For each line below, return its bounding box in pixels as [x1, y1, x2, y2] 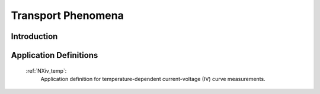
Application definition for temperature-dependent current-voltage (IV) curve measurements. [40, 75, 266, 82]
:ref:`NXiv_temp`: [25, 67, 67, 74]
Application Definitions [11, 50, 98, 60]
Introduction [11, 31, 58, 41]
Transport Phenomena [11, 9, 124, 22]
